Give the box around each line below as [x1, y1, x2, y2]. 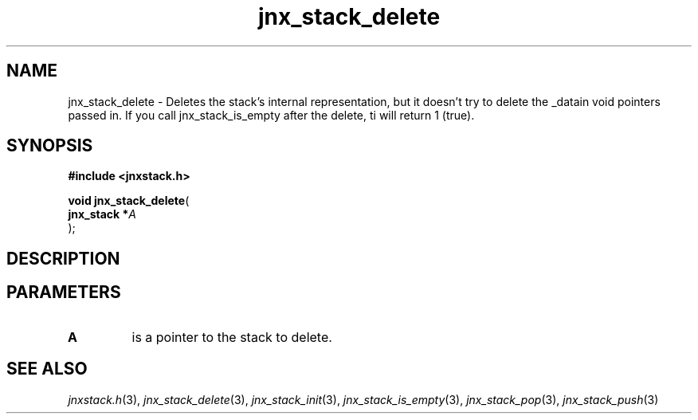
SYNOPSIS [6, 135, 93, 156]
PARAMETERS [6, 282, 121, 303]
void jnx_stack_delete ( [68, 194, 190, 208]
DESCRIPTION [6, 248, 120, 269]
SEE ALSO [6, 359, 88, 379]
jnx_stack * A [68, 207, 137, 222]
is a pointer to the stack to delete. [131, 328, 332, 345]
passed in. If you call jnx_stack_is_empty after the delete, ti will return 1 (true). [68, 108, 475, 122]
